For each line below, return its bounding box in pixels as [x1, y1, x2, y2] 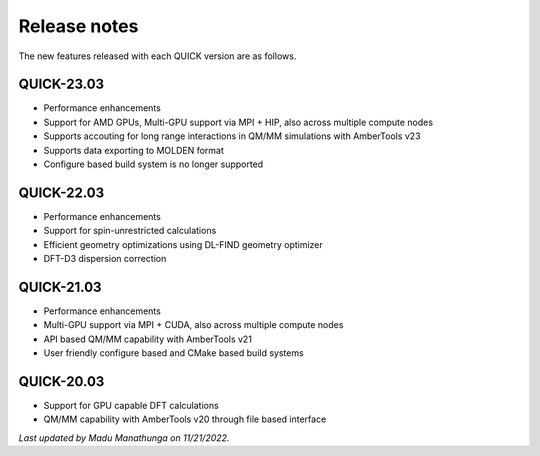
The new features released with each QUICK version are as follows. [18, 50, 297, 62]
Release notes [18, 15, 139, 37]
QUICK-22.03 [18, 184, 105, 201]
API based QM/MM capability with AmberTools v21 [43, 333, 252, 345]
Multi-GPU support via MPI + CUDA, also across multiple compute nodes [43, 319, 344, 331]
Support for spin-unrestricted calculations [43, 225, 217, 237]
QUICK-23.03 [18, 76, 105, 93]
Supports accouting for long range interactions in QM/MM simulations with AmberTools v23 [43, 130, 421, 142]
